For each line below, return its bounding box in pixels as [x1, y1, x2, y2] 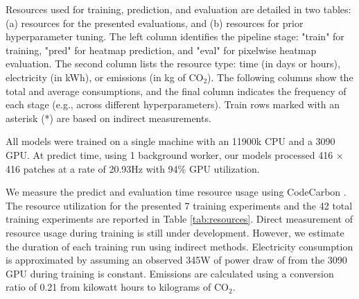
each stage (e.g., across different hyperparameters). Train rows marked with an [6, 97, 340, 112]
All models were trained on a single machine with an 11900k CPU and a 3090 [6, 134, 335, 148]
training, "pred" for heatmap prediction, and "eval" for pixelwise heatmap [6, 42, 317, 57]
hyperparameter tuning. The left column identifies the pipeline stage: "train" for [6, 29, 344, 44]
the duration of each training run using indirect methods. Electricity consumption [6, 239, 353, 253]
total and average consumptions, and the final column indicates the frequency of [6, 83, 347, 98]
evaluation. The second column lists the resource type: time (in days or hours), [6, 56, 340, 71]
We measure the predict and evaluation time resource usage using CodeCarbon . [6, 185, 347, 199]
